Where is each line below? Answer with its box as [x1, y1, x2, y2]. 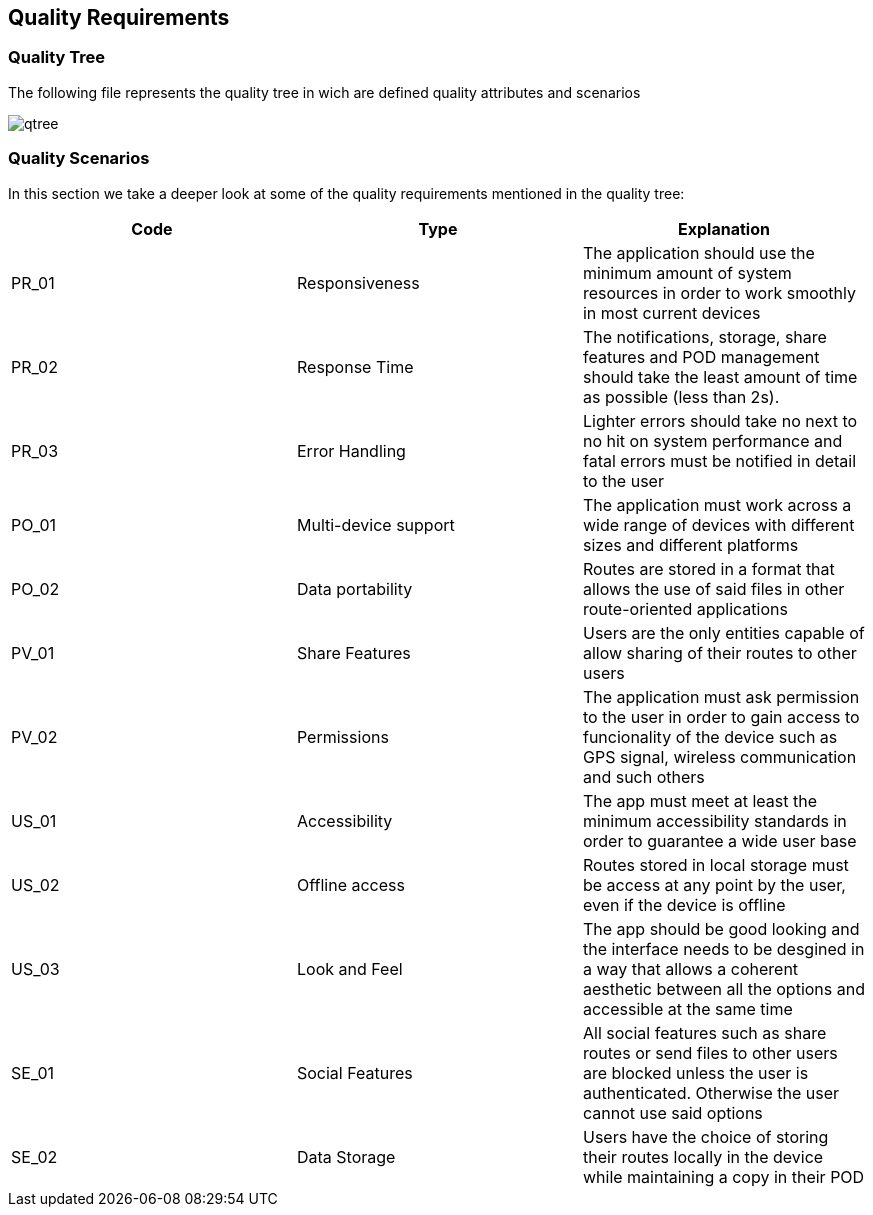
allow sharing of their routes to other [582, 642, 857, 663]
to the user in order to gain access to [582, 706, 860, 727]
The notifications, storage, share [582, 326, 827, 347]
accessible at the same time [582, 998, 793, 1019]
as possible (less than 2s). [582, 386, 780, 407]
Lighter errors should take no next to [582, 410, 858, 431]
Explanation [678, 218, 770, 239]
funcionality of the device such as [582, 726, 838, 747]
